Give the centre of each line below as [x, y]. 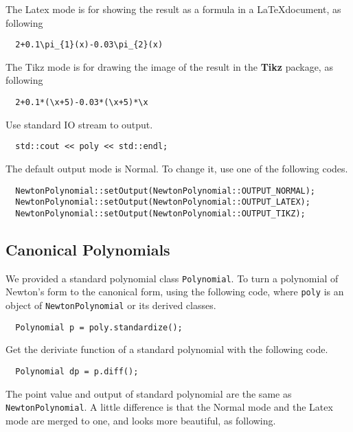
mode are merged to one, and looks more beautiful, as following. [141, 420]
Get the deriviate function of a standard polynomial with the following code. [167, 349]
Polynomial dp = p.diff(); [77, 371]
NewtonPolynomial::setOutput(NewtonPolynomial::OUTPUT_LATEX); [163, 202]
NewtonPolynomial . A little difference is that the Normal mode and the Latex [169, 407]
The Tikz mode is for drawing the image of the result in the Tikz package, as [169, 66]
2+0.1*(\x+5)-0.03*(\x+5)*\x [82, 103]
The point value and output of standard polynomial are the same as [149, 393]
